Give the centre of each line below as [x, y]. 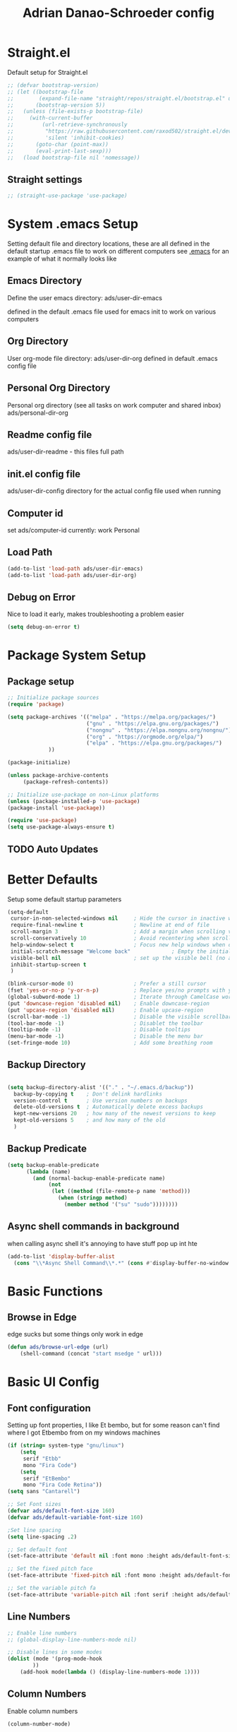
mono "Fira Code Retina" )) [62, 1485]
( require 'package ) [36, 704]
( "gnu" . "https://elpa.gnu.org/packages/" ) [152, 723]
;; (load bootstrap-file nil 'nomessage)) [74, 158]
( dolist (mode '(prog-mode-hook [55, 1659]
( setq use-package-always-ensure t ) [61, 827]
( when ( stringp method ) [93, 1198]
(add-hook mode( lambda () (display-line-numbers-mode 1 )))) [110, 1672]
